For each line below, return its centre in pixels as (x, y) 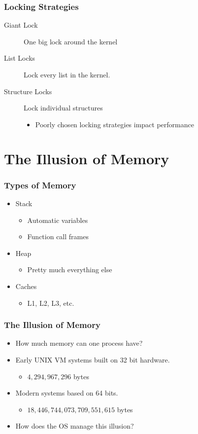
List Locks (20, 58)
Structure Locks (28, 91)
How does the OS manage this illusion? (75, 426)
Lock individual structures (63, 108)
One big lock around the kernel (71, 41)
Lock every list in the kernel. (67, 74)
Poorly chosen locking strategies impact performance (115, 124)
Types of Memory (40, 185)
